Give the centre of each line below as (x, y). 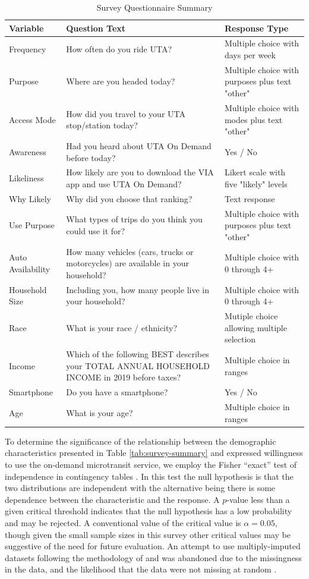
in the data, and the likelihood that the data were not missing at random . (141, 569)
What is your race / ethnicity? (122, 327)
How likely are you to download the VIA (140, 172)
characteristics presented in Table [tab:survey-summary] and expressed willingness (154, 453)
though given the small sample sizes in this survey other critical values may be (148, 534)
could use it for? (96, 231)
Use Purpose (32, 225)
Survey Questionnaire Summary (154, 7)
